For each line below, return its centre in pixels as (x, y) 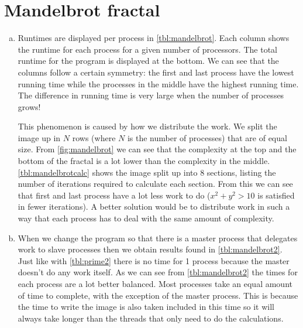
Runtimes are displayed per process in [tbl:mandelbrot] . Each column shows (154, 38)
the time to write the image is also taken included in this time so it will (146, 307)
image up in (39, 137)
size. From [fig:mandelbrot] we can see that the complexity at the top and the (157, 149)
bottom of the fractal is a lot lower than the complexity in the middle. (144, 161)
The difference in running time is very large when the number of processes (151, 95)
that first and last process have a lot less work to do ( (114, 195)
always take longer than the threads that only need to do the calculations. (151, 318)
